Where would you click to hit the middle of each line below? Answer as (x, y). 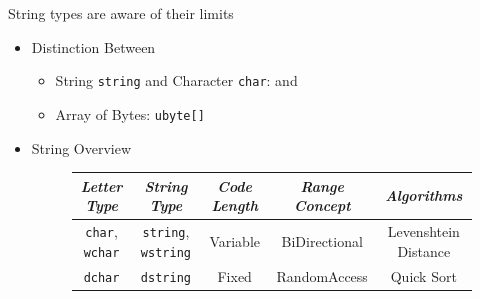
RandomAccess (322, 275)
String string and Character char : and (176, 80)
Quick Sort (423, 275)
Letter (101, 185)
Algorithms (424, 195)
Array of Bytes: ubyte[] (130, 113)
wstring (165, 252)
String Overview (81, 147)
